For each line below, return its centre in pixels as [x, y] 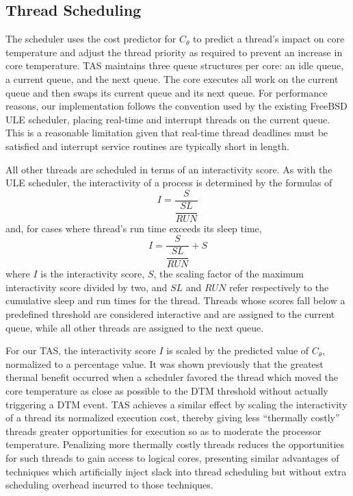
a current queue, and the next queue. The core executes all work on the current [172, 78]
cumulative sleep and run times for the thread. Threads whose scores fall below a [175, 300]
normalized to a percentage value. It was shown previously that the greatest [165, 363]
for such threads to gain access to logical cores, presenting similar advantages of [172, 457]
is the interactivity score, [93, 274]
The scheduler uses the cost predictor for [91, 39]
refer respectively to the [279, 287]
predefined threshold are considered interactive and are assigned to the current [170, 314]
